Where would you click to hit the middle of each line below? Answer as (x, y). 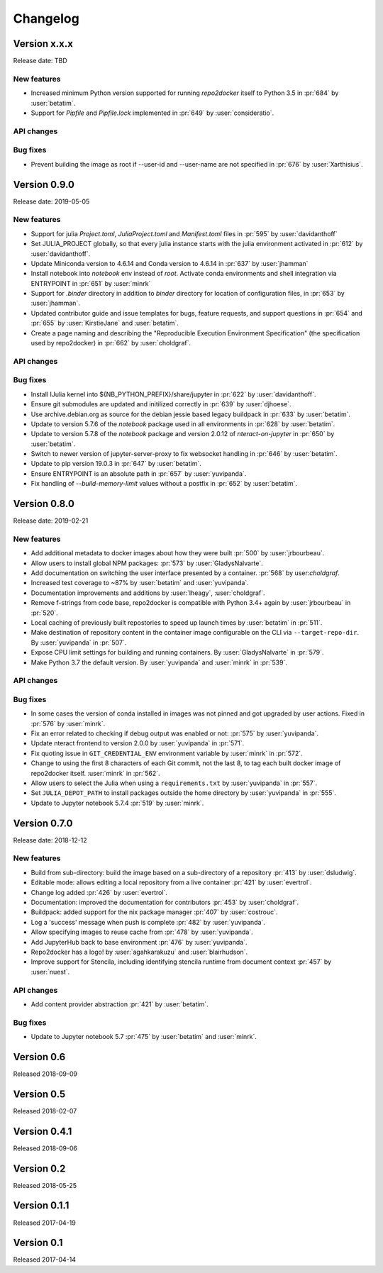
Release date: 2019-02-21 (51, 521)
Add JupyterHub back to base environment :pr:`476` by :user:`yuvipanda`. (139, 942)
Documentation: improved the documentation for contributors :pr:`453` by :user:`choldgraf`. (165, 902)
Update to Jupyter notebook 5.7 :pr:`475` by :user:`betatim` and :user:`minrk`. (144, 1037)
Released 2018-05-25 (45, 1185)
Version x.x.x (43, 44)
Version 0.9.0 (44, 184)
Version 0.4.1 (43, 1131)
